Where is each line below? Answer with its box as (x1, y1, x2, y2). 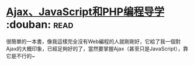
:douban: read (6, 18, 74, 31)
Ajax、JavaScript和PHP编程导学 (6, 5, 165, 19)
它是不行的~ (6, 52, 36, 59)
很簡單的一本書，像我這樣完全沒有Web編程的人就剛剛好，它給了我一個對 (6, 38, 181, 45)
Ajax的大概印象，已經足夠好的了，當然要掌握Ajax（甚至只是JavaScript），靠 (6, 45, 189, 52)
